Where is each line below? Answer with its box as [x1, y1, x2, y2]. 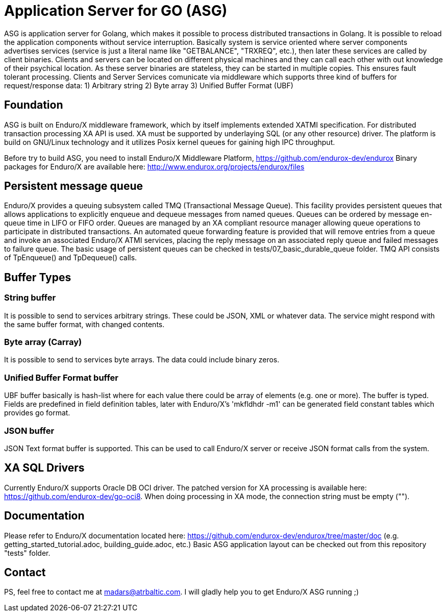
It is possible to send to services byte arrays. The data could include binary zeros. [4, 355, 280, 364]
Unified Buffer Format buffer [4, 372, 119, 383]
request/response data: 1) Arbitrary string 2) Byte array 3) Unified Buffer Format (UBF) [4, 81, 293, 90]
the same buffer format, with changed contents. [4, 319, 165, 329]
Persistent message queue [4, 180, 143, 193]
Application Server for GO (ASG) [4, 2, 228, 19]
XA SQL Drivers [4, 461, 85, 475]
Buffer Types [4, 270, 71, 284]
